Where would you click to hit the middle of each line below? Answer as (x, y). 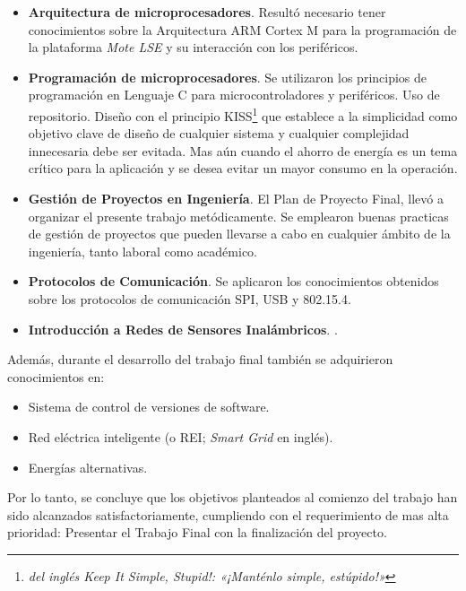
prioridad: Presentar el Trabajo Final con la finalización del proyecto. (197, 532)
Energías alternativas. (88, 467)
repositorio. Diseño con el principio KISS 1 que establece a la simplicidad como (243, 114)
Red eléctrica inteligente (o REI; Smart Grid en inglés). (181, 436)
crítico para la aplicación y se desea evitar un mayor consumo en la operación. (243, 168)
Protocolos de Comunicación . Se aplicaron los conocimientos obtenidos (233, 281)
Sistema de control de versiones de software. (149, 407)
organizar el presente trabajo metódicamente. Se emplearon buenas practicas (238, 216)
